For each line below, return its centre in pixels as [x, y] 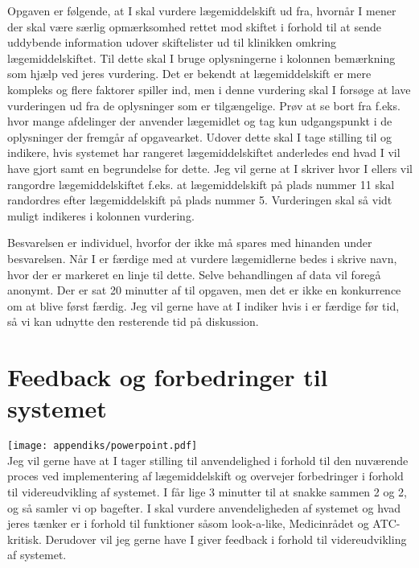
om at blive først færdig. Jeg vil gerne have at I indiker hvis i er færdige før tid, [203, 305]
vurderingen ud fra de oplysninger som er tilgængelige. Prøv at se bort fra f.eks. [204, 105]
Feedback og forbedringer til [168, 377]
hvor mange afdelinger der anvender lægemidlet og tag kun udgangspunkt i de [200, 121]
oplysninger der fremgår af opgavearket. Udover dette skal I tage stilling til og [200, 136]
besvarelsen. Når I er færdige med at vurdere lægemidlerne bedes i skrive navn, [202, 258]
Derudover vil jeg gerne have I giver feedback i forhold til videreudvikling [226, 539]
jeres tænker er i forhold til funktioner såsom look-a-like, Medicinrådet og [188, 523]
